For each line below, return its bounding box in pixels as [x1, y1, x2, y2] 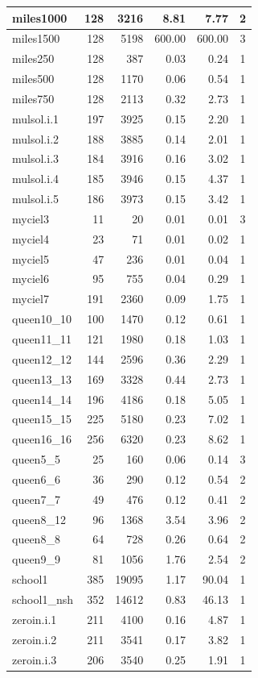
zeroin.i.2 [12, 630, 57, 647]
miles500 [12, 70, 55, 87]
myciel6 [12, 270, 49, 287]
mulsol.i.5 [12, 190, 59, 207]
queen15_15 [12, 410, 72, 427]
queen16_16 [12, 431, 72, 447]
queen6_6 [12, 470, 60, 487]
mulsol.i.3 [12, 150, 59, 167]
